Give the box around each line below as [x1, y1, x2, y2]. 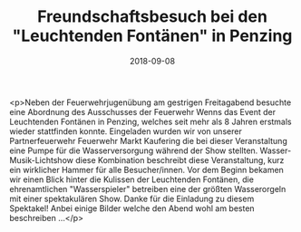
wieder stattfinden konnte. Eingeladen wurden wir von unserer [9, 125, 242, 137]
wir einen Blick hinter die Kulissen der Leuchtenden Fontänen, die [9, 174, 254, 185]
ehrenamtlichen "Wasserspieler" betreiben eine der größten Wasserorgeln [9, 183, 286, 194]
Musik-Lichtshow [9, 154, 74, 165]
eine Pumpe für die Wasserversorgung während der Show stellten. [9, 145, 258, 156]
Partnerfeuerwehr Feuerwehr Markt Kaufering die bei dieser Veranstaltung [9, 135, 287, 146]
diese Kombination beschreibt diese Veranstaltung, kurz [75, 154, 285, 165]
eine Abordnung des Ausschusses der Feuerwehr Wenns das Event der [9, 106, 277, 117]
